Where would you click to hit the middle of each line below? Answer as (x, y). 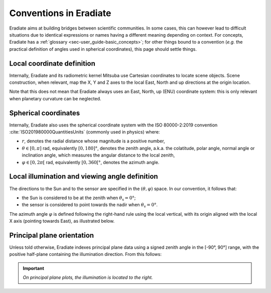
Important (34, 268)
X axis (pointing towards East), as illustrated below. (62, 221)
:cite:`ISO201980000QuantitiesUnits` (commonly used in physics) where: (85, 132)
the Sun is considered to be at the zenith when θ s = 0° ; (79, 198)
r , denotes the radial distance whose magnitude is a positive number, (93, 141)
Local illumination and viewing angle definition (84, 176)
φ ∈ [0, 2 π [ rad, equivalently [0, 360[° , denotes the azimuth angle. (91, 162)
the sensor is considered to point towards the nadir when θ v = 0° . (90, 205)
